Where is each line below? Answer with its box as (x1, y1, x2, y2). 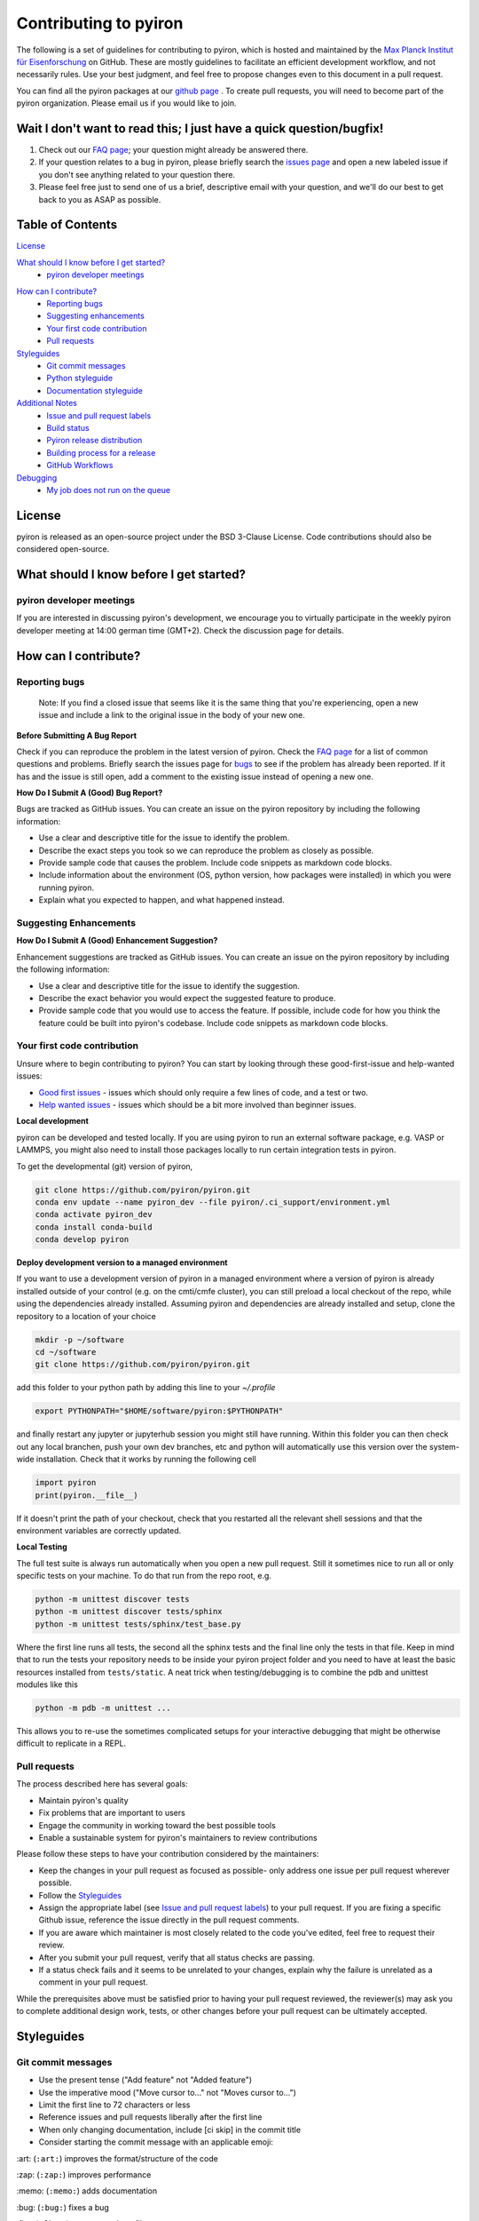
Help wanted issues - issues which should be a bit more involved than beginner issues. (38, 1099, 357, 1110)
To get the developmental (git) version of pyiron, (16, 1160, 193, 1172)
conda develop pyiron (35, 1235, 130, 1245)
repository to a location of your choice (16, 1310, 157, 1321)
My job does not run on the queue (46, 484, 171, 495)
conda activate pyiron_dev (35, 1209, 153, 1220)
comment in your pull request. (38, 1977, 148, 1987)
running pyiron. (38, 882, 95, 893)
